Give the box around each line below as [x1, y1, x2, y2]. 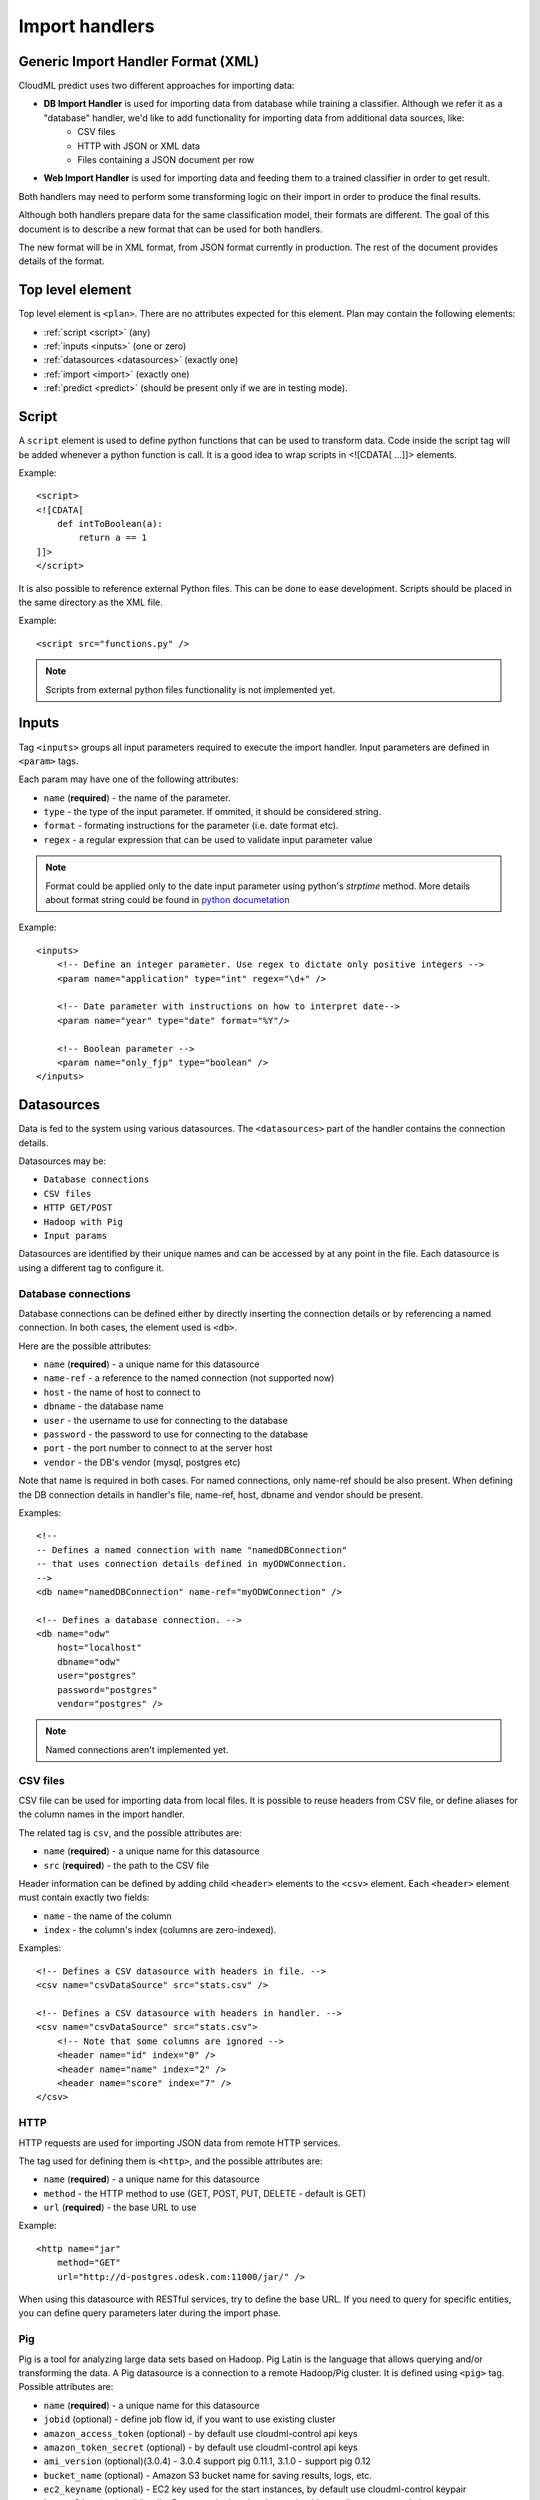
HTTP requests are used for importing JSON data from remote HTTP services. [18, 2136, 341, 2149]
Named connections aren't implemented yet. [45, 1743, 229, 1755]
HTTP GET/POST [43, 1202, 113, 1214]
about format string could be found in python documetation [45, 894, 290, 906]
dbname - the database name [43, 1400, 164, 1412]
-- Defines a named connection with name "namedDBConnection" [36, 1544, 348, 1555]
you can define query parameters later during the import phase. [18, 2307, 282, 2319]
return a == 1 [78, 532, 148, 544]
